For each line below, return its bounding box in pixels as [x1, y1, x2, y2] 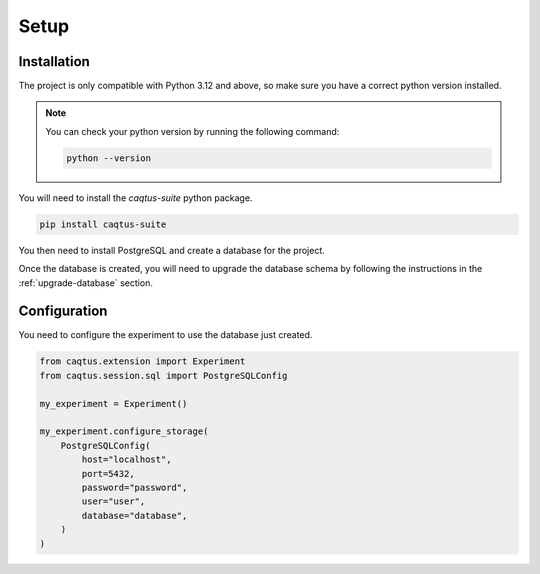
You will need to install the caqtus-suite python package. [18, 191, 253, 204]
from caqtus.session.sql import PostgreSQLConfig [39, 370, 288, 381]
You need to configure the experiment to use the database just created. [18, 329, 313, 341]
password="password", [81, 481, 188, 493]
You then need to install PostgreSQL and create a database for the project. [18, 244, 325, 256]
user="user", [81, 496, 146, 507]
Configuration [18, 303, 108, 320]
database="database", [81, 510, 188, 521]
